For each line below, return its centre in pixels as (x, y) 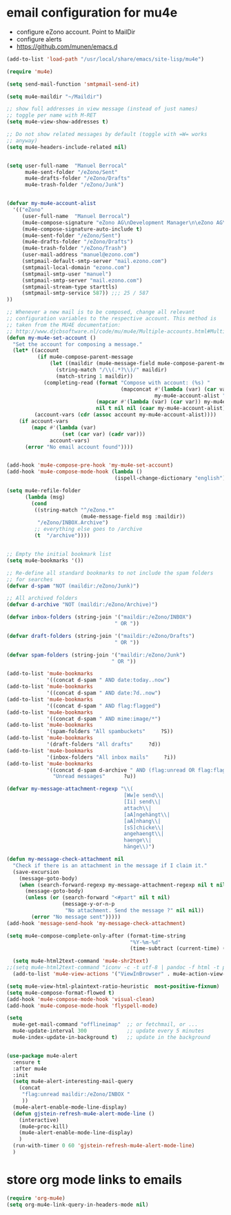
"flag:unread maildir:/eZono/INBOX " (76, 1095)
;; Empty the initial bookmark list (59, 554)
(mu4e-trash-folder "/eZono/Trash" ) (74, 249)
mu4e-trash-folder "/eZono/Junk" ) (74, 185)
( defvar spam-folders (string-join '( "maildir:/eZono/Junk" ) (96, 655)
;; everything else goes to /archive (88, 529)
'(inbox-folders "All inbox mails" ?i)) (111, 757)
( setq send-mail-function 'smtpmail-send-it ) (73, 84)
